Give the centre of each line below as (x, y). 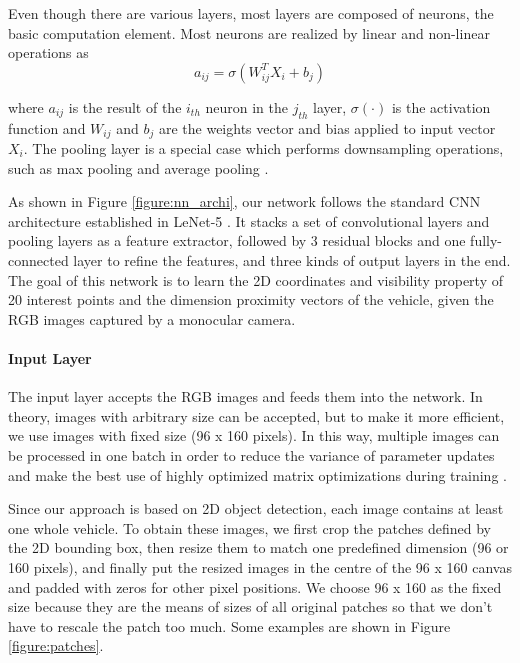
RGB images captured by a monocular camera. (152, 318)
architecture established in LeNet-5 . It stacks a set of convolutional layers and (249, 220)
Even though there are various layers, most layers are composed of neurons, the (251, 13)
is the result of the (125, 106)
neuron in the (247, 106)
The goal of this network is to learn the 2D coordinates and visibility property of (255, 279)
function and (47, 127)
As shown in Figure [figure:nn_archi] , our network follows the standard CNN (244, 201)
